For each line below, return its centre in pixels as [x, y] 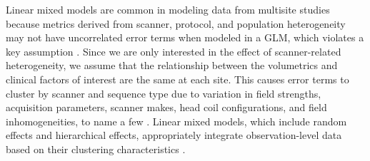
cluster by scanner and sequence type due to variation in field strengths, [164, 93]
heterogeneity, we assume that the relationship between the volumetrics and [172, 65]
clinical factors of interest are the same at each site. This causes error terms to [177, 79]
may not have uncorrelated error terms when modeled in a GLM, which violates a [185, 37]
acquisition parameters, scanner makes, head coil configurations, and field [166, 107]
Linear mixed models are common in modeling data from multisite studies [168, 9]
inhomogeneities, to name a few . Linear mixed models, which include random [176, 121]
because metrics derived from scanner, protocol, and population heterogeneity [176, 23]
